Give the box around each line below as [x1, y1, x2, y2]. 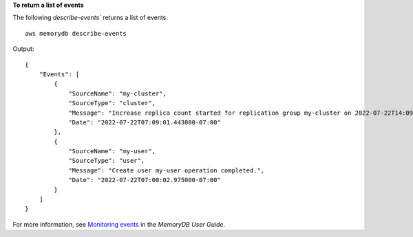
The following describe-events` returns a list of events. [12, 14, 169, 22]
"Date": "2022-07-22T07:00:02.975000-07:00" [68, 176, 222, 184]
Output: [12, 45, 34, 53]
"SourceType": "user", [68, 157, 145, 165]
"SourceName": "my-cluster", [68, 89, 167, 98]
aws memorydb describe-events [25, 30, 127, 37]
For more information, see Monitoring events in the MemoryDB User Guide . [12, 220, 226, 228]
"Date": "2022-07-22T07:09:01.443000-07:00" [68, 118, 222, 126]
